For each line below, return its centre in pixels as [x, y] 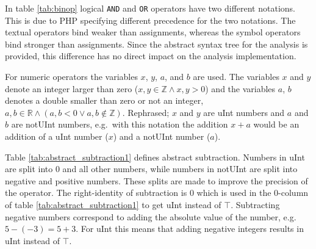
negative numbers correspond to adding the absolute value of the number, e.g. [151, 216]
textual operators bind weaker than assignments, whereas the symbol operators [153, 32]
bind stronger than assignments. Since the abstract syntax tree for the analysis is [156, 44]
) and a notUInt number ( [162, 136]
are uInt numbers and [244, 112]
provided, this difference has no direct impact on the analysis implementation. [151, 56]
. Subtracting [255, 204]
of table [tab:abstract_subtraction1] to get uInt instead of [113, 204]
